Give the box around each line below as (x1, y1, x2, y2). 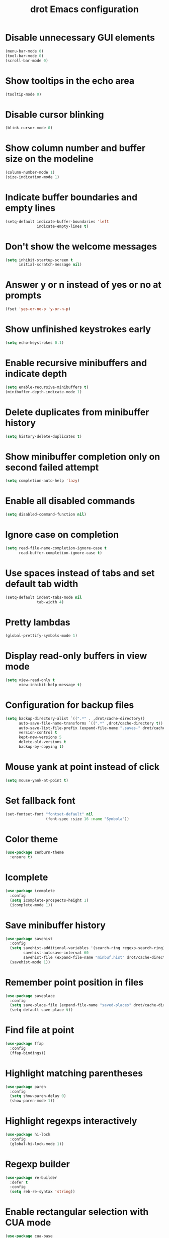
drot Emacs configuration (30, 4, 139, 15)
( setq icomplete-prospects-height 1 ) (10, 898, 89, 903)
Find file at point (5, 1024, 74, 1036)
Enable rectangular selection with (5, 1206, 149, 1218)
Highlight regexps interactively (5, 1115, 137, 1127)
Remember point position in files (5, 976, 144, 988)
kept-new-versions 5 (18, 735, 62, 740)
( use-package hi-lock (5, 1132, 51, 1137)
